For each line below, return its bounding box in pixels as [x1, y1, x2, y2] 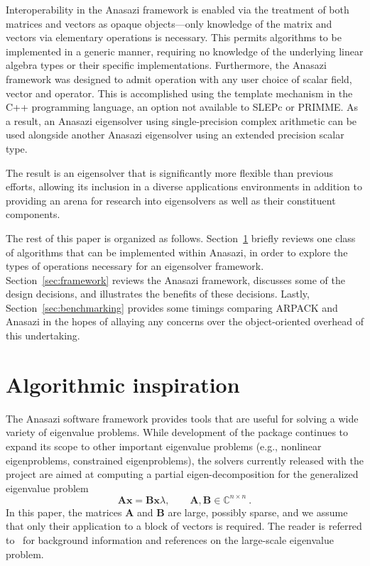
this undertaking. [6, 328, 80, 343]
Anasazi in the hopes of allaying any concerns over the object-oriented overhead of [6, 314, 364, 329]
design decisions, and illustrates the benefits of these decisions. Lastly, [6, 286, 310, 301]
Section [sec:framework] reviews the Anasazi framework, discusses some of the [6, 272, 345, 287]
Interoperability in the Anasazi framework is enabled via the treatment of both [6, 2, 349, 16]
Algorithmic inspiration [6, 369, 240, 398]
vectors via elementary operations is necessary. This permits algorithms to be [6, 30, 342, 45]
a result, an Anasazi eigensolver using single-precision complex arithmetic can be [6, 113, 357, 128]
